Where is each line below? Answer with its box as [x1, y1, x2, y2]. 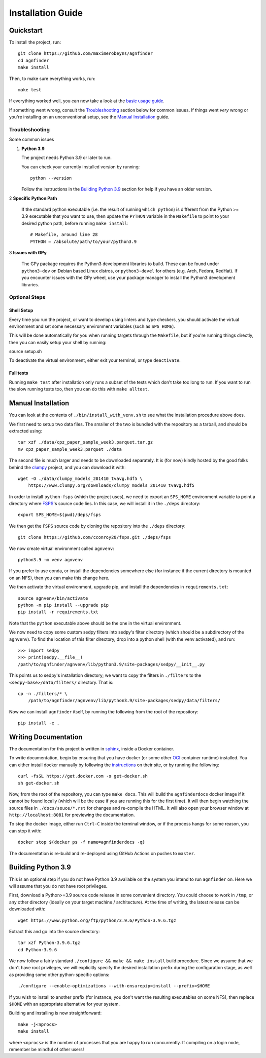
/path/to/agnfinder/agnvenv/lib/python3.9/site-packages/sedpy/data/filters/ [28, 698, 221, 704]
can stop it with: [9, 827, 42, 834]
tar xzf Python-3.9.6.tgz [18, 940, 81, 945]
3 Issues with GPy [9, 250, 47, 256]
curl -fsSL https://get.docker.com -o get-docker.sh [18, 773, 148, 779]
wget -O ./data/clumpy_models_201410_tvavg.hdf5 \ [18, 475, 143, 481]
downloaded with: [9, 906, 46, 912]
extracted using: [9, 428, 42, 434]
